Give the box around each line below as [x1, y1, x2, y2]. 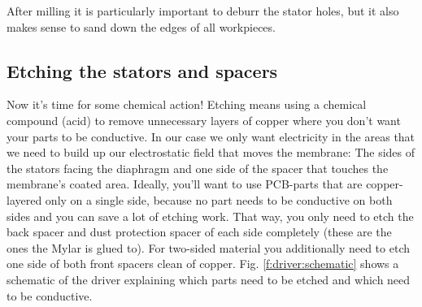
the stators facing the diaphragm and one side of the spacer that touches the [7, 159, 389, 176]
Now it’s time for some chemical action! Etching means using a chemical [7, 96, 367, 113]
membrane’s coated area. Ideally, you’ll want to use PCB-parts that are [7, 175, 363, 192]
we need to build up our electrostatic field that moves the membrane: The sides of [7, 144, 415, 161]
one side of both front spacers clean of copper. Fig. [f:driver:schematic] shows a [7, 255, 399, 272]
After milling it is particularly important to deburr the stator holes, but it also [7, 2, 399, 19]
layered [7, 191, 42, 208]
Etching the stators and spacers [7, 58, 278, 83]
